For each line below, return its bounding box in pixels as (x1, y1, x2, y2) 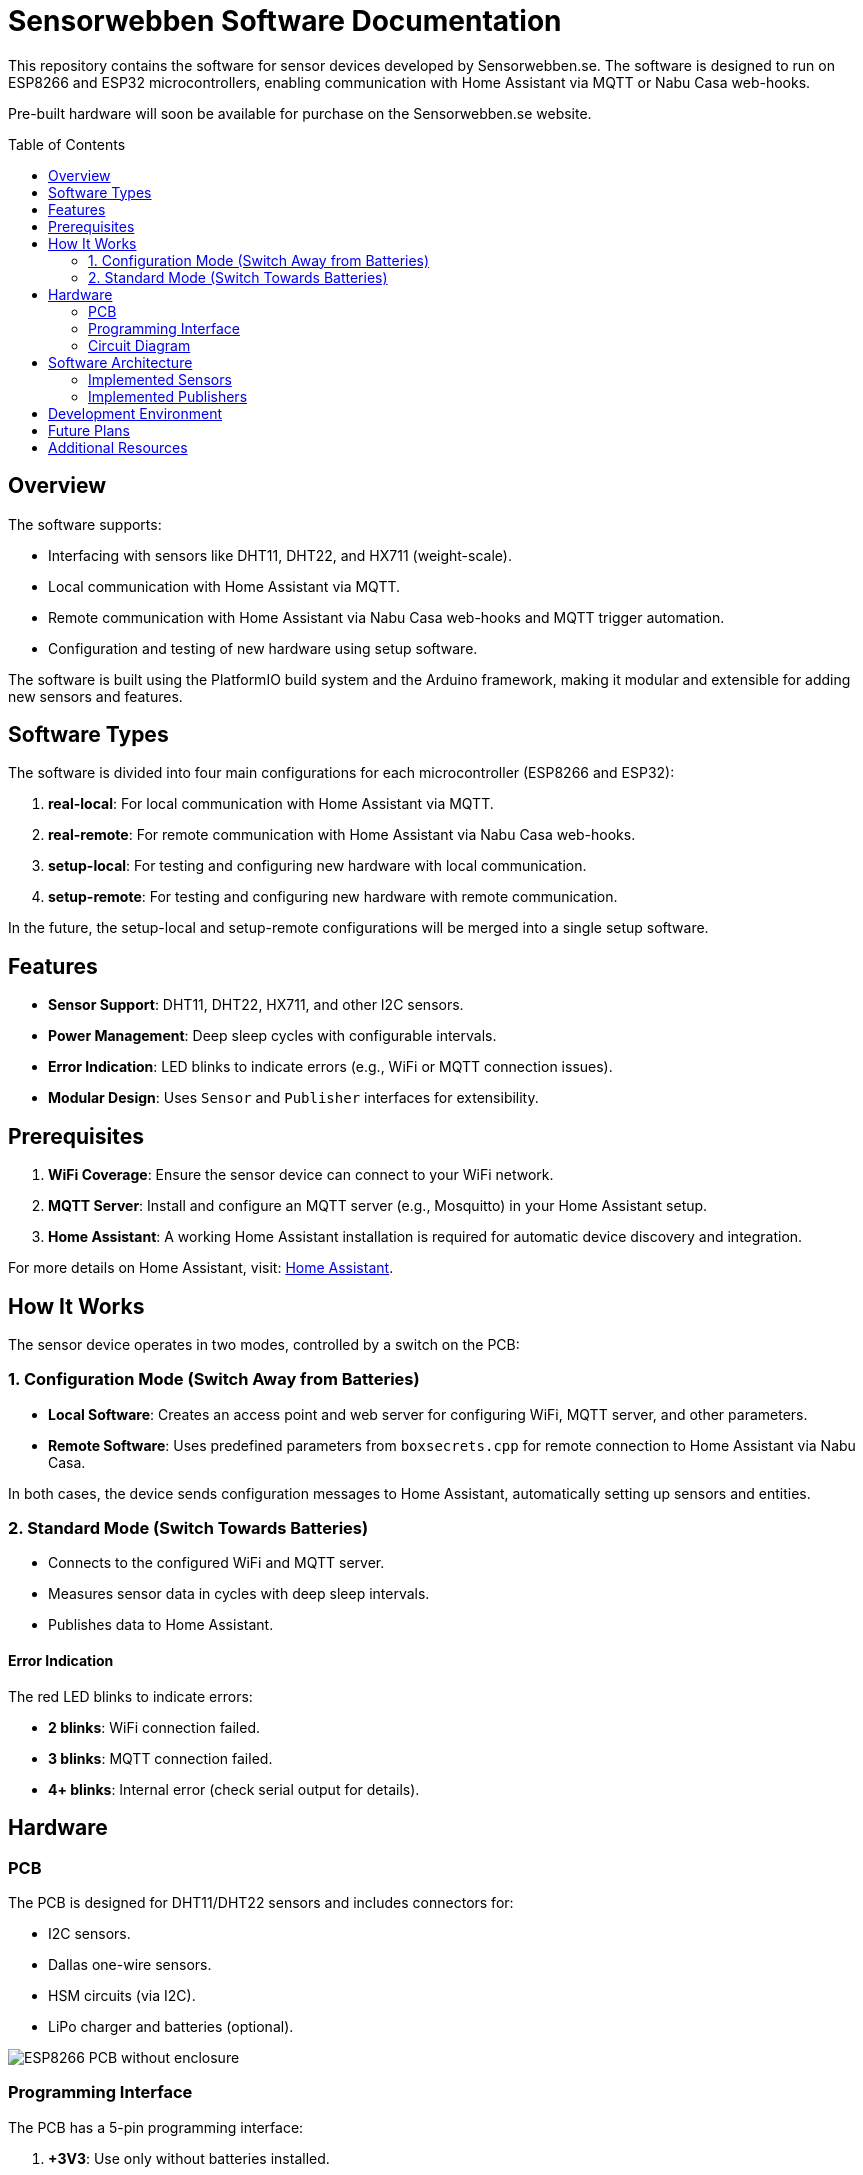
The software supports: (8, 515, 162, 533)
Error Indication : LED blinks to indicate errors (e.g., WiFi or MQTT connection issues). (48, 1058, 613, 1076)
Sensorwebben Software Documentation (8, 4, 562, 38)
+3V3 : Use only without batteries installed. (48, 2149, 330, 2167)
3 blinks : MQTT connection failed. (48, 1749, 273, 1767)
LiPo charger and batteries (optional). (48, 2017, 294, 2035)
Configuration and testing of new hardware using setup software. (48, 639, 478, 657)
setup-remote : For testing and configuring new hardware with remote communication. (48, 888, 618, 906)
